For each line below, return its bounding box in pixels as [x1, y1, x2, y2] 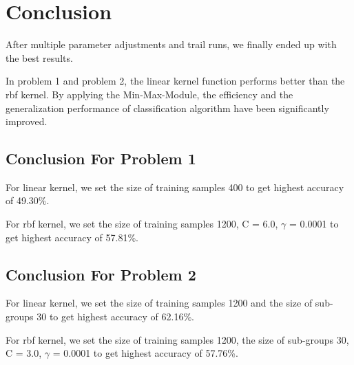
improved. [6, 114, 48, 129]
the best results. [6, 50, 73, 65]
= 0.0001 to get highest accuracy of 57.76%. [52, 346, 238, 360]
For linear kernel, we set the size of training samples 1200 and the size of [6, 296, 313, 310]
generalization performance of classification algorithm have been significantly [6, 100, 329, 115]
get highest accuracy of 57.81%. [6, 230, 138, 244]
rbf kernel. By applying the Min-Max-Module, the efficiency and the [6, 87, 293, 101]
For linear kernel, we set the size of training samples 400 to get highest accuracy [6, 179, 344, 194]
